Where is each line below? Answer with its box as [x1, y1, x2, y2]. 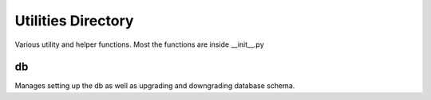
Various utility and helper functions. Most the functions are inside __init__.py [14, 40, 264, 49]
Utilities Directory [14, 12, 134, 29]
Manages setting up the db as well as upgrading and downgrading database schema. [14, 81, 295, 90]
